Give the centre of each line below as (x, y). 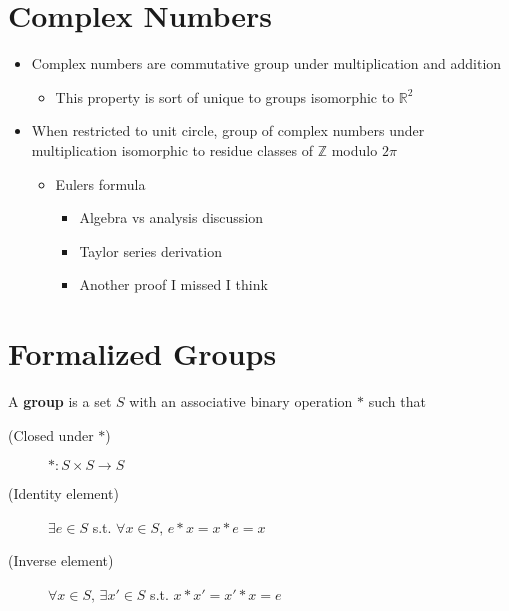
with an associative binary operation (241, 401)
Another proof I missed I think (173, 284)
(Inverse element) (61, 560)
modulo (354, 149)
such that (397, 401)
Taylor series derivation (150, 250)
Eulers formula (100, 183)
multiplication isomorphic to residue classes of (172, 149)
